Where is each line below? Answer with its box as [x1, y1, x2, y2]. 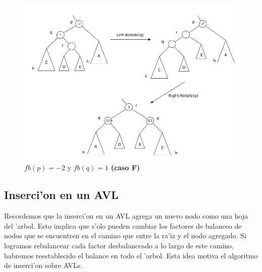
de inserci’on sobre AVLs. [4, 260, 83, 270]
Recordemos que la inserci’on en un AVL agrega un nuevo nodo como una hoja [4, 211, 248, 221]
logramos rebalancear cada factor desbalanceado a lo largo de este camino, [4, 240, 234, 251]
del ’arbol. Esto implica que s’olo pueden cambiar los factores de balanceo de [4, 220, 242, 231]
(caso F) [111, 162, 140, 173]
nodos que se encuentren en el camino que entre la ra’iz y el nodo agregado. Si [4, 230, 246, 241]
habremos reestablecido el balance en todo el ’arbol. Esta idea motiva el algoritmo [4, 250, 258, 260]
